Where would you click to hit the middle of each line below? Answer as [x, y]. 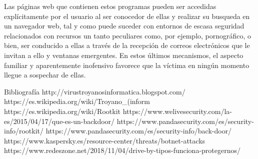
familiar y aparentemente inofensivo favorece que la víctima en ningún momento [127, 65]
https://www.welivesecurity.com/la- [177, 111]
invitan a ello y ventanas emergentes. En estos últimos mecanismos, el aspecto [124, 55]
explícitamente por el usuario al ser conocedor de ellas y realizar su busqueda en [127, 16]
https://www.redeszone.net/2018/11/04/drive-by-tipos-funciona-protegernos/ [122, 150]
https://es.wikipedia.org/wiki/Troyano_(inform [77, 101]
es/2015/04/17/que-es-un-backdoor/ [59, 121]
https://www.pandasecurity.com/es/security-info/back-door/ [139, 131]
